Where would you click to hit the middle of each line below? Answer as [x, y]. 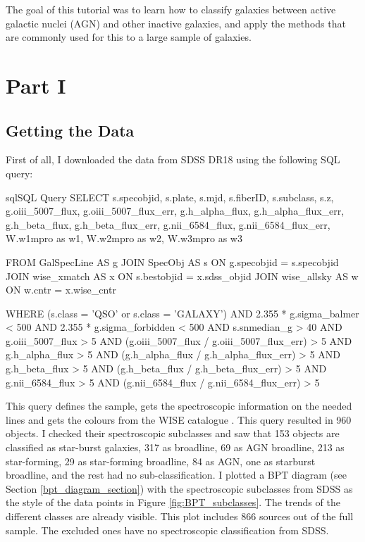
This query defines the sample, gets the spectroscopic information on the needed [179, 406]
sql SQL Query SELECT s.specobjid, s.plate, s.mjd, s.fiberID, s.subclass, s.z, [170, 197]
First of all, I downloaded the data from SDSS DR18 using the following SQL [173, 159]
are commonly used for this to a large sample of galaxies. [129, 37]
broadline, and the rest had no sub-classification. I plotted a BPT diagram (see [176, 475]
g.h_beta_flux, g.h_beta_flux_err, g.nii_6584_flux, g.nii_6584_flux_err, [168, 224]
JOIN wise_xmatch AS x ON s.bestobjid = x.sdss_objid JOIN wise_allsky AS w [182, 276]
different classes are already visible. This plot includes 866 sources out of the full [180, 516]
